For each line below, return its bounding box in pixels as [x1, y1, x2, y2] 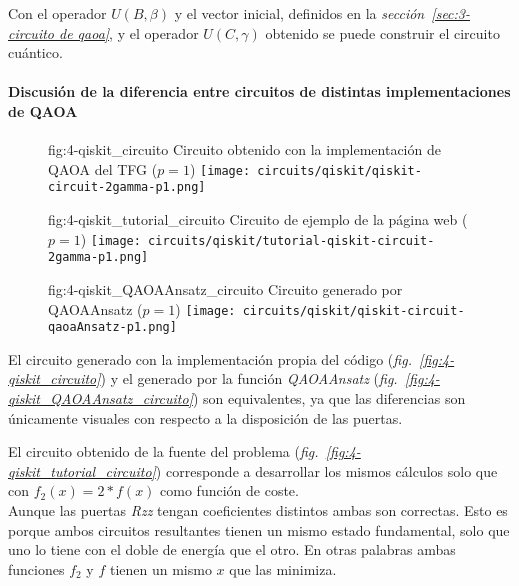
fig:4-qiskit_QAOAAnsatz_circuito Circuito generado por [48, 278, 403, 299]
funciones [8, 558, 65, 579]
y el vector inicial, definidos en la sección [174, 3, 425, 23]
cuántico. [8, 42, 63, 63]
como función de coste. [160, 480, 299, 501]
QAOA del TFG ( [48, 158, 158, 179]
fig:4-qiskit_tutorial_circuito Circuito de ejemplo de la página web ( [48, 209, 468, 230]
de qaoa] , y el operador [59, 22, 199, 43]
